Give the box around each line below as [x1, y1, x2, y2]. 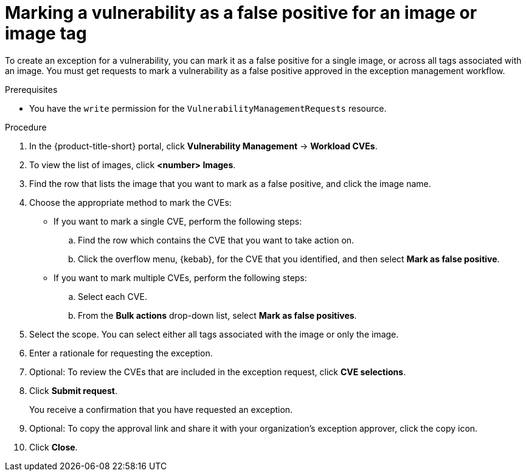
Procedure [5, 121, 47, 132]
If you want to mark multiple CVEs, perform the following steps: [54, 272, 307, 283]
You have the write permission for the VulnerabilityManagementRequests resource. [29, 103, 387, 114]
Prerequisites [5, 84, 58, 95]
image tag [5, 23, 87, 44]
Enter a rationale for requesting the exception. [29, 347, 213, 358]
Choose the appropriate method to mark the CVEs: [29, 197, 232, 208]
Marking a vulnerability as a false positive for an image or [5, 2, 477, 23]
